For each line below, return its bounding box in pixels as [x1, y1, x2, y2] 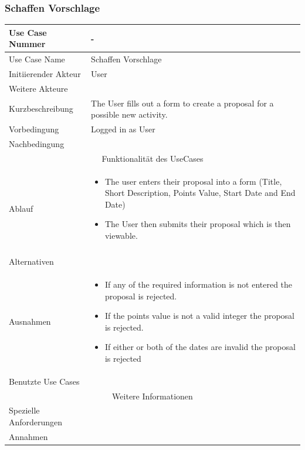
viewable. [104, 229, 138, 242]
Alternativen [9, 255, 54, 268]
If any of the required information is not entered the [104, 278, 293, 290]
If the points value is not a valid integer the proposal [104, 309, 294, 322]
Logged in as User [91, 123, 155, 135]
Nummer [9, 38, 46, 50]
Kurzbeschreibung [9, 102, 73, 115]
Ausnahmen [9, 315, 51, 327]
